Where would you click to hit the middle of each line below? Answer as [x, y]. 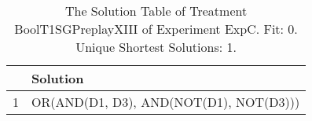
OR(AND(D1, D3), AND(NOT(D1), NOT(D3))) [166, 102]
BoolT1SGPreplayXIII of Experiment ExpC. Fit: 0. [156, 29]
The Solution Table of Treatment [156, 11]
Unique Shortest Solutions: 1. [156, 47]
